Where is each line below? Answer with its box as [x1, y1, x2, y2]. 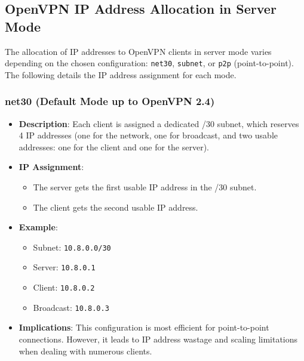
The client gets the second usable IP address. [33, 200, 198, 213]
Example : [19, 221, 58, 233]
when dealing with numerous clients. [19, 344, 152, 357]
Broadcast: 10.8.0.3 [33, 301, 109, 313]
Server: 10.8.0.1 [33, 261, 96, 273]
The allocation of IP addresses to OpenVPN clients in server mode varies [5, 45, 272, 57]
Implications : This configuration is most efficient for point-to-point [19, 321, 269, 334]
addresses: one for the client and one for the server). [19, 140, 210, 153]
